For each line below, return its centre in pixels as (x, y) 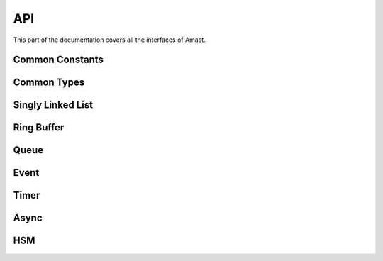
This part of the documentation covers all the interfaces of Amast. (109, 40)
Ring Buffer (39, 128)
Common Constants (59, 60)
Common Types (49, 83)
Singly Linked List (53, 105)
